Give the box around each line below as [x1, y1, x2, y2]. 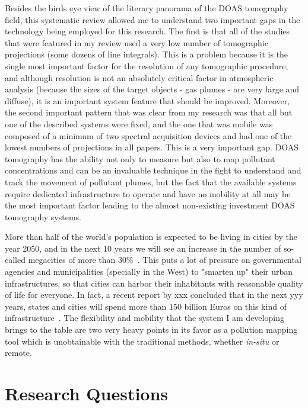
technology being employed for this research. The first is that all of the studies [5, 25, 290, 37]
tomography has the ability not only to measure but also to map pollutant [5, 152, 275, 165]
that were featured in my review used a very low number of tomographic [5, 36, 269, 49]
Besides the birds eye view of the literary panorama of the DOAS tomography [5, 2, 288, 14]
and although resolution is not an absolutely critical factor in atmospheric [5, 71, 274, 83]
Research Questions [5, 381, 169, 405]
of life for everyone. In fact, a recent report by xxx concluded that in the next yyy [5, 288, 303, 301]
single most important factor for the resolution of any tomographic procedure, [5, 59, 288, 72]
